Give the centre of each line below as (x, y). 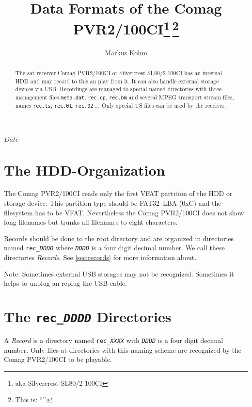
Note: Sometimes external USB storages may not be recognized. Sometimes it (119, 273)
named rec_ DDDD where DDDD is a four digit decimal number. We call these (114, 248)
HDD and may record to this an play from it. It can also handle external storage (117, 81)
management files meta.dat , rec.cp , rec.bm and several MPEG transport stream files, (125, 97)
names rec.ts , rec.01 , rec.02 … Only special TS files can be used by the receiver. (121, 106)
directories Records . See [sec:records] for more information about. (100, 257)
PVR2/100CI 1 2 (126, 28)
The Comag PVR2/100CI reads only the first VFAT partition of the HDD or (118, 193)
